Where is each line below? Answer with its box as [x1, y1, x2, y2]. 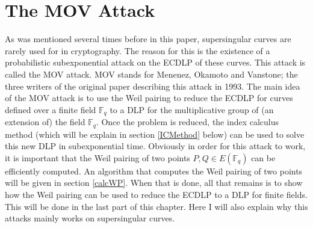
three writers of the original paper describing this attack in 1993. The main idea [5, 79, 300, 92]
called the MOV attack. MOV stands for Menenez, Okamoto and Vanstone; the [5, 67, 298, 80]
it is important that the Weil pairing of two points [5, 151, 190, 164]
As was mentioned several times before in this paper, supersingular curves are [5, 32, 291, 45]
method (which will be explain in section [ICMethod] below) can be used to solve [5, 128, 305, 140]
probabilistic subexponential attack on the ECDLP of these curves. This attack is [5, 56, 306, 69]
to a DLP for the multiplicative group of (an [110, 103, 274, 116]
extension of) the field [5, 116, 85, 128]
